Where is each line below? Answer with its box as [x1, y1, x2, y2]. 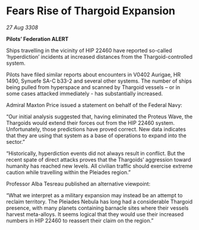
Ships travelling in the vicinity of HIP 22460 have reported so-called [6, 46, 172, 54]
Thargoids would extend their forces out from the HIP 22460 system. [6, 119, 175, 126]
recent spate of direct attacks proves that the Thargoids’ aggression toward [6, 156, 191, 163]
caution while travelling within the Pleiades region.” [6, 168, 131, 176]
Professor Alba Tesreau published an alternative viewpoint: [6, 180, 150, 187]
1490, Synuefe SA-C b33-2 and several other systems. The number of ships [6, 77, 192, 84]
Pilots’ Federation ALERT [6, 35, 69, 42]
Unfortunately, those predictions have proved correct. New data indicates [6, 125, 186, 133]
